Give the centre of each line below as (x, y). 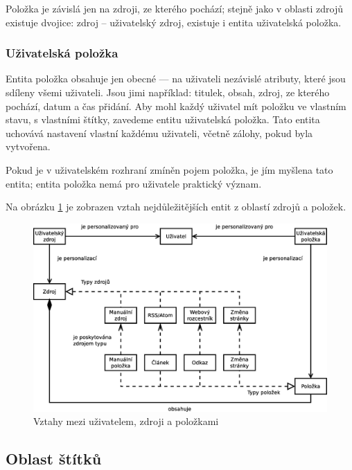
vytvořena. (28, 146)
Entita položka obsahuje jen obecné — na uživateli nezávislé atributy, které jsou (176, 79)
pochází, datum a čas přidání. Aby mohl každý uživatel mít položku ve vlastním (176, 106)
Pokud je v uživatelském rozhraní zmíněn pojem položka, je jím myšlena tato (169, 169)
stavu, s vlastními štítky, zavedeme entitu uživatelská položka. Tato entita (163, 119)
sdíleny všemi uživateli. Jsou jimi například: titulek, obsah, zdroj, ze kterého (168, 92)
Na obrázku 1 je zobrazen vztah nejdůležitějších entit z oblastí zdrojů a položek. (176, 207)
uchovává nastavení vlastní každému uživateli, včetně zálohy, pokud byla (159, 133)
